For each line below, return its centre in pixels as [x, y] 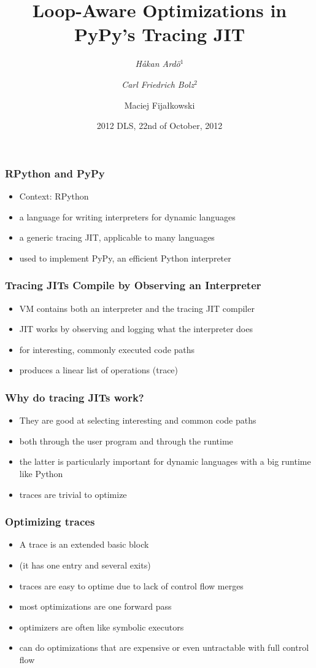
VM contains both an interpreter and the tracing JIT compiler [137, 308]
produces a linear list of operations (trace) [99, 370]
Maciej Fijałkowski [160, 105]
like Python [41, 473]
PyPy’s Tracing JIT [160, 34]
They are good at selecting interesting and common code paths [138, 420]
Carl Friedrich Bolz [158, 84]
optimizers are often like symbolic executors [102, 627]
